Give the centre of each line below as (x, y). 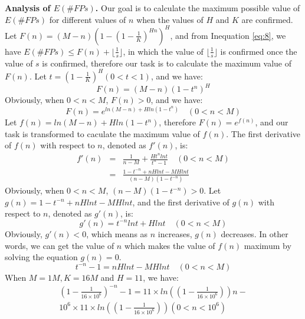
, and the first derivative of (181, 202)
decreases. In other (255, 233)
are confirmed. (267, 19)
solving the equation (41, 257)
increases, (175, 233)
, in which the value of (163, 51)
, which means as (117, 233)
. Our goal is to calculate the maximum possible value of (198, 8)
